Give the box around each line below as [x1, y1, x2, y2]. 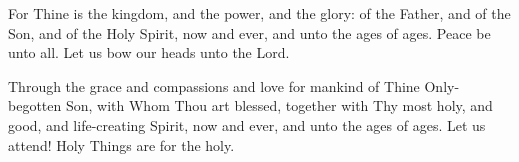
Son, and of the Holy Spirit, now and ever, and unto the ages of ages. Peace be [8, 22, 491, 43]
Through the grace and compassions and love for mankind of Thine [8, 75, 420, 96]
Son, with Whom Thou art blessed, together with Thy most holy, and [65, 95, 493, 116]
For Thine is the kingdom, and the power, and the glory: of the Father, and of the [8, 3, 511, 23]
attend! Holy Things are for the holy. [8, 134, 235, 155]
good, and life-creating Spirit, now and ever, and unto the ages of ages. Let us [8, 114, 486, 135]
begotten [8, 95, 62, 116]
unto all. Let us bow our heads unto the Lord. [8, 42, 290, 63]
